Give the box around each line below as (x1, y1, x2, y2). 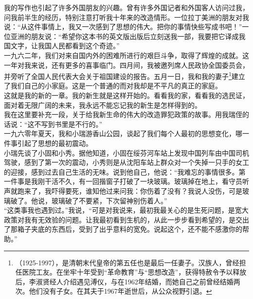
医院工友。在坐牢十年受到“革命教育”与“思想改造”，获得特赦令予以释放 (22, 267, 247, 277)
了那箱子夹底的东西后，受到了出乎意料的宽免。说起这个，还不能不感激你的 (4, 224, 242, 234)
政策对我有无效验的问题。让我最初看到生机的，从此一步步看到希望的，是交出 (4, 214, 249, 224)
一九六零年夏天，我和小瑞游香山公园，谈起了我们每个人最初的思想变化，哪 (4, 128, 242, 139)
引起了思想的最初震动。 (17, 138, 92, 148)
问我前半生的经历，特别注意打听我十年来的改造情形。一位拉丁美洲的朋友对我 (4, 12, 249, 22)
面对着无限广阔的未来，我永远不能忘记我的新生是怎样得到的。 (4, 100, 201, 110)
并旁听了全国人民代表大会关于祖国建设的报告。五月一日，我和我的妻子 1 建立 (4, 70, 245, 81)
